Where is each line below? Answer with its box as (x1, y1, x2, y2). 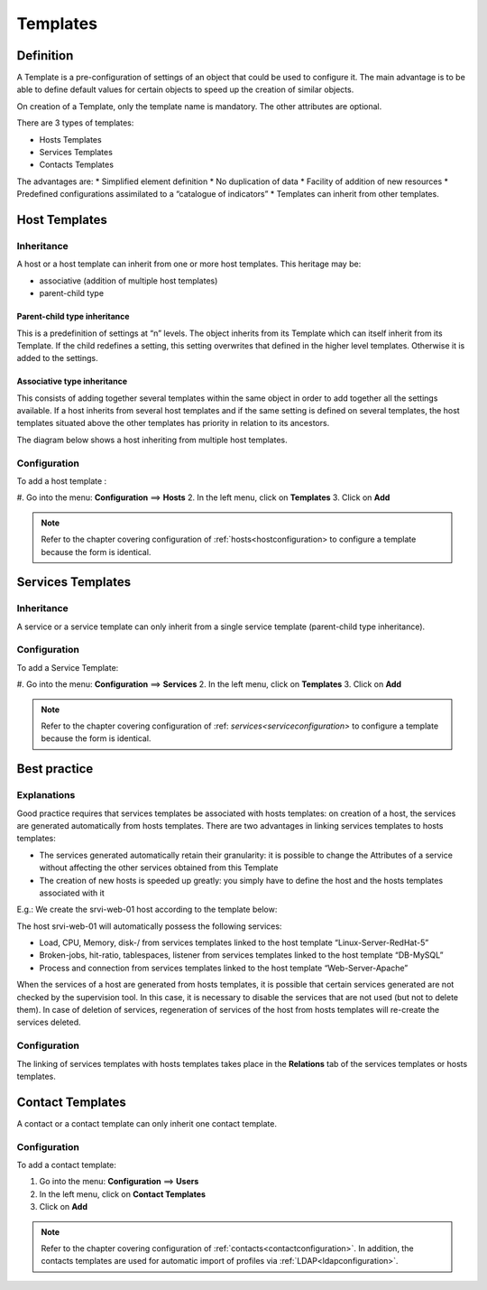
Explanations (16, 789, 76, 802)
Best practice (16, 761, 94, 776)
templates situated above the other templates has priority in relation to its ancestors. (16, 418, 330, 429)
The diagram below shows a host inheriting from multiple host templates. (16, 434, 288, 445)
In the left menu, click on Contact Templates (39, 1188, 207, 1200)
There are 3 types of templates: (16, 117, 134, 128)
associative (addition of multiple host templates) (39, 275, 218, 286)
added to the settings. (16, 353, 98, 364)
